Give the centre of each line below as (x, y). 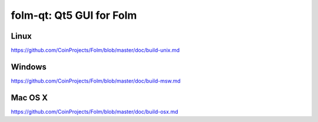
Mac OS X (29, 98)
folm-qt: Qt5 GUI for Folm (74, 15)
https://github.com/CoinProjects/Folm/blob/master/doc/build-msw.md (96, 81)
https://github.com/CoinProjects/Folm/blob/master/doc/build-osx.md (95, 111)
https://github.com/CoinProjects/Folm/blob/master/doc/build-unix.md (95, 50)
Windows (29, 67)
